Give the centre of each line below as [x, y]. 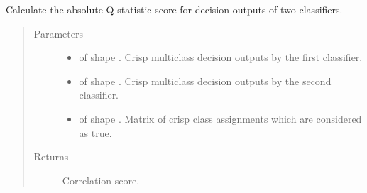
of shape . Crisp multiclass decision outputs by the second [205, 81]
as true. [95, 132]
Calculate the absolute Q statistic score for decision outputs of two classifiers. [174, 9]
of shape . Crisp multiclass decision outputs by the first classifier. [221, 57]
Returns [51, 156]
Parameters [58, 33]
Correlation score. [101, 180]
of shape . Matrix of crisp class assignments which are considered [220, 118]
